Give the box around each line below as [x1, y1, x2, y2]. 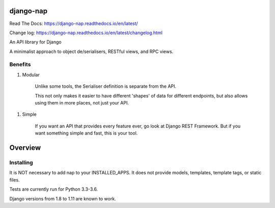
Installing [9, 159, 33, 166]
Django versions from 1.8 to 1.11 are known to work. [9, 195, 117, 201]
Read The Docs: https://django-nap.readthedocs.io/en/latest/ [9, 20, 139, 27]
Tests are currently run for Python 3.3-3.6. [9, 186, 98, 192]
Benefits [9, 61, 31, 68]
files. [9, 176, 20, 183]
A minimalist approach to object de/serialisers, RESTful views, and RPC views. [9, 48, 174, 55]
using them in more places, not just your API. [35, 100, 129, 106]
